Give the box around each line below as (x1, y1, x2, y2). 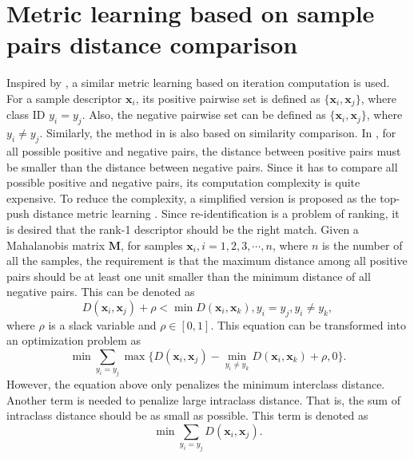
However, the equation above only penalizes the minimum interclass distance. (6, 376, 385, 393)
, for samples (121, 236, 183, 253)
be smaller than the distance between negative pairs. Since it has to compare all (6, 158, 398, 175)
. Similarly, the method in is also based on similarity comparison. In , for (39, 124, 396, 141)
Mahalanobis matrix (6, 236, 105, 253)
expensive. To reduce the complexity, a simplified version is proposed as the (6, 189, 376, 206)
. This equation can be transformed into (210, 316, 406, 333)
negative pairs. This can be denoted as (6, 283, 195, 300)
